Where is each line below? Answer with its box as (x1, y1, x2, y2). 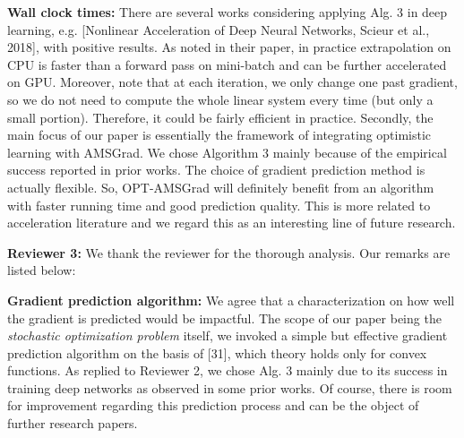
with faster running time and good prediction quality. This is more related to (7, 195, 431, 214)
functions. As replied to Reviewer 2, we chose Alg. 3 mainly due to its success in (7, 361, 448, 380)
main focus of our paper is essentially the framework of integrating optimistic (7, 125, 432, 144)
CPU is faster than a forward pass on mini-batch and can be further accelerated (7, 55, 447, 73)
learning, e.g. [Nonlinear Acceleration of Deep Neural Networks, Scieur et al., (7, 20, 430, 39)
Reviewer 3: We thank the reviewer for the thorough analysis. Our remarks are (7, 243, 451, 262)
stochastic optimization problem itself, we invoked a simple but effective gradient (7, 326, 448, 345)
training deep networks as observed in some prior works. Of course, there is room (7, 378, 452, 397)
